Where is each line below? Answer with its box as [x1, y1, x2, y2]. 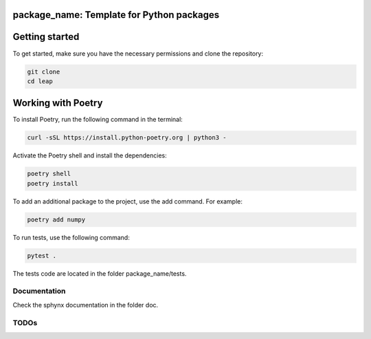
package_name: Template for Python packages [12, 9, 220, 21]
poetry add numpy [27, 215, 86, 223]
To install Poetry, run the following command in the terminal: [12, 116, 183, 124]
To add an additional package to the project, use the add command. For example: [12, 197, 243, 206]
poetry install [27, 179, 78, 187]
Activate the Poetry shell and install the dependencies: [12, 151, 168, 160]
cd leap [27, 77, 53, 85]
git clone [27, 67, 60, 76]
